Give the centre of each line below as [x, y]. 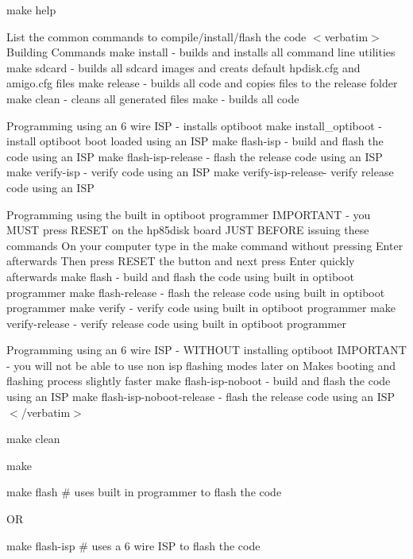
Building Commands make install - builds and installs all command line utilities [201, 52]
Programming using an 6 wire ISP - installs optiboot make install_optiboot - [194, 125]
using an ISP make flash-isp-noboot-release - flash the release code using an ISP [201, 397]
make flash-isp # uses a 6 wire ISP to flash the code [133, 545]
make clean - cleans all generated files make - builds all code [153, 98]
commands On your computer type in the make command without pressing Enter [205, 245]
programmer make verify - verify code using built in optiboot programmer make [201, 308]
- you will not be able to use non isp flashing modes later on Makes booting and [201, 365]
